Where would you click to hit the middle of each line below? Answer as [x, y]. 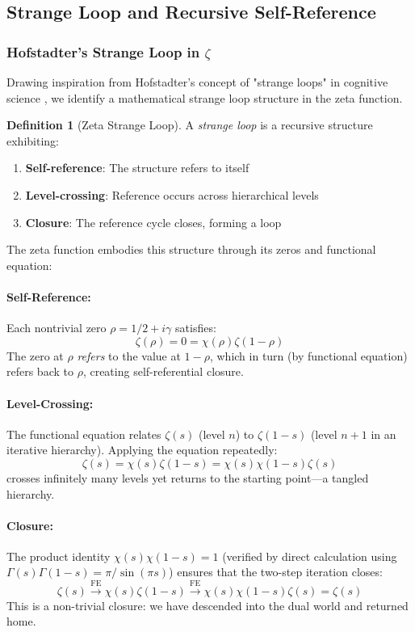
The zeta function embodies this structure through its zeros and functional [191, 249]
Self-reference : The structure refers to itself [137, 168]
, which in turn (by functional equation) [308, 355]
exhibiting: [33, 140]
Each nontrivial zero [57, 328]
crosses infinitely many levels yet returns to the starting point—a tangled [188, 477]
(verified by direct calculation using [310, 556]
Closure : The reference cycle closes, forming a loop [153, 222]
